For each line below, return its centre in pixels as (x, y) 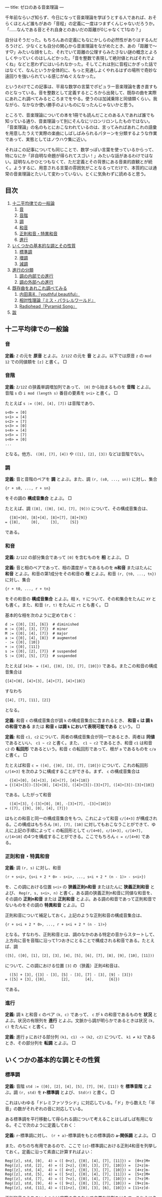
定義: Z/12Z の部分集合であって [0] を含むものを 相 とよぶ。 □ (67, 557)
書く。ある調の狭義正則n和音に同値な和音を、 (109, 893)
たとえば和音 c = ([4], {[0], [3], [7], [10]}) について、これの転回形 (77, 765)
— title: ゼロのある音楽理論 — (34, 7)
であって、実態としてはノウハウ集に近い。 (47, 139)
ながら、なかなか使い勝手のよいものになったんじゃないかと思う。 (71, 105)
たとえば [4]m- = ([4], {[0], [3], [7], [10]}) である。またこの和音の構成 (81, 665)
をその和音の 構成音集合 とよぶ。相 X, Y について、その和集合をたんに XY (78, 598)
